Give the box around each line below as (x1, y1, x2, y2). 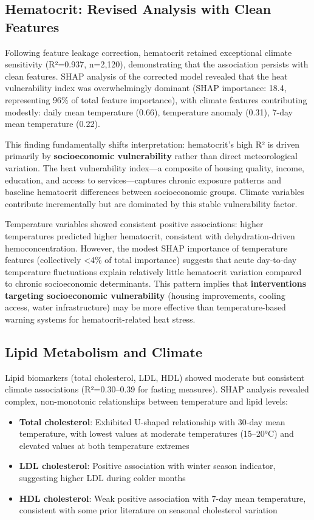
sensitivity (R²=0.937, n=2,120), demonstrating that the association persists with (5, 58, 309, 70)
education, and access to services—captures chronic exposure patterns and (5, 173, 281, 186)
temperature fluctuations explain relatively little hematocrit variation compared (5, 265, 302, 278)
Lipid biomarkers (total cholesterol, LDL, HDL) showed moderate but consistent (5, 371, 305, 383)
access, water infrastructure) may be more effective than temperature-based (5, 301, 286, 313)
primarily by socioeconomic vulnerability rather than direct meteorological (5, 149, 298, 162)
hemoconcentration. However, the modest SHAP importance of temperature (5, 241, 288, 254)
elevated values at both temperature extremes (19, 439, 189, 451)
